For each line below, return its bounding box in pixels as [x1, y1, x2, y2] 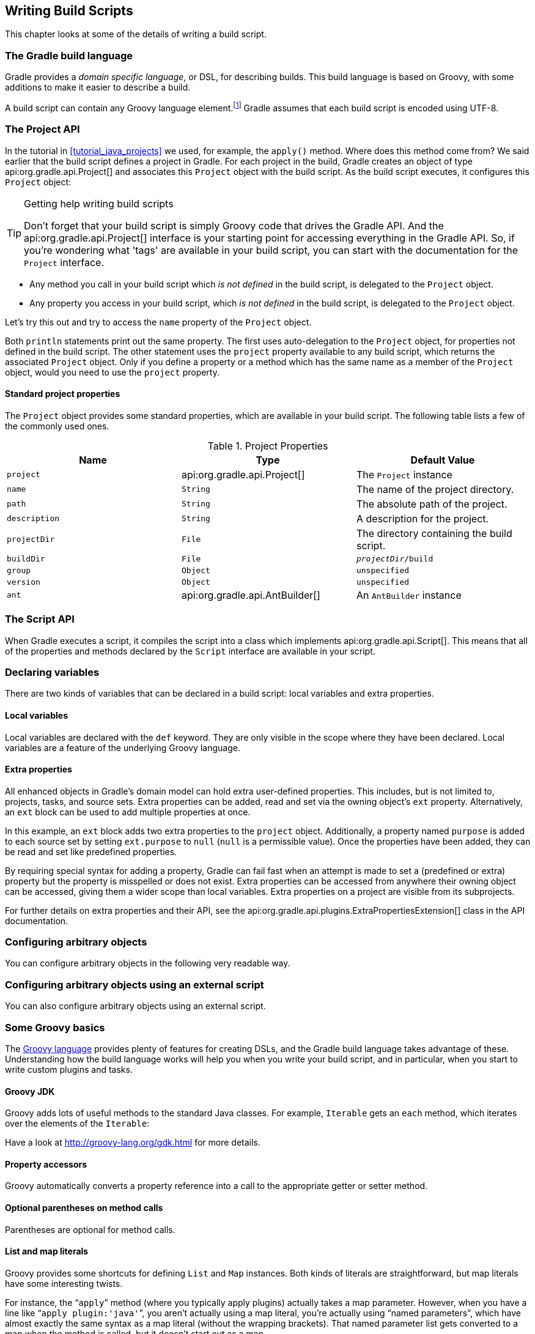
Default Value [410, 453, 475, 466]
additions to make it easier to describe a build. [5, 82, 191, 93]
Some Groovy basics [5, 1021, 105, 1034]
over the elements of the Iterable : [5, 1118, 150, 1129]
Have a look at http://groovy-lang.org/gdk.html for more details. [5, 1137, 260, 1148]
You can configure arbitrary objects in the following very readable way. [5, 958, 290, 969]
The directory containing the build [356, 527, 512, 539]
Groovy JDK [5, 1086, 55, 1097]
